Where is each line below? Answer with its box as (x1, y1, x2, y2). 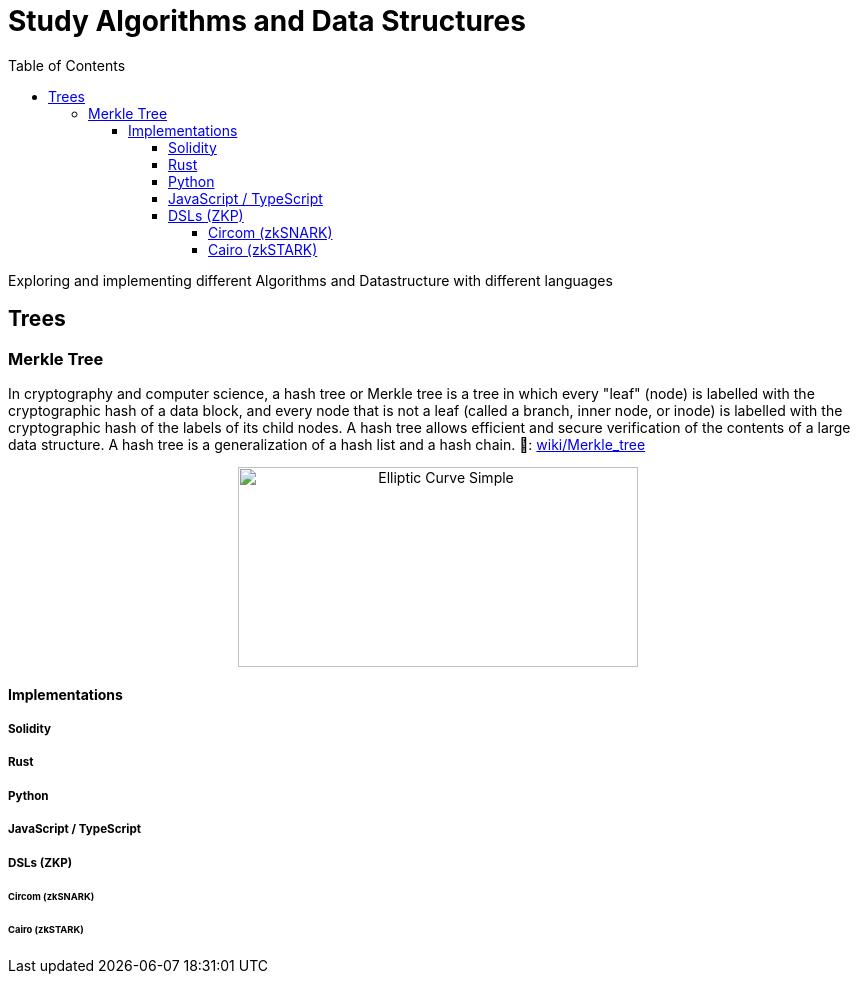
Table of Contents (8, 56, 126, 74)
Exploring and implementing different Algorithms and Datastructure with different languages (8, 271, 613, 289)
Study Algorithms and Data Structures (8, 4, 526, 38)
